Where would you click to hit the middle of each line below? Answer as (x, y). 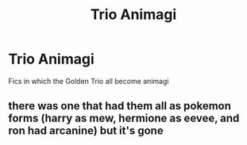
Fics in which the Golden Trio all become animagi (89, 81)
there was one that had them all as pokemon (120, 106)
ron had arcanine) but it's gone (86, 131)
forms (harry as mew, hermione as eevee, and (124, 118)
